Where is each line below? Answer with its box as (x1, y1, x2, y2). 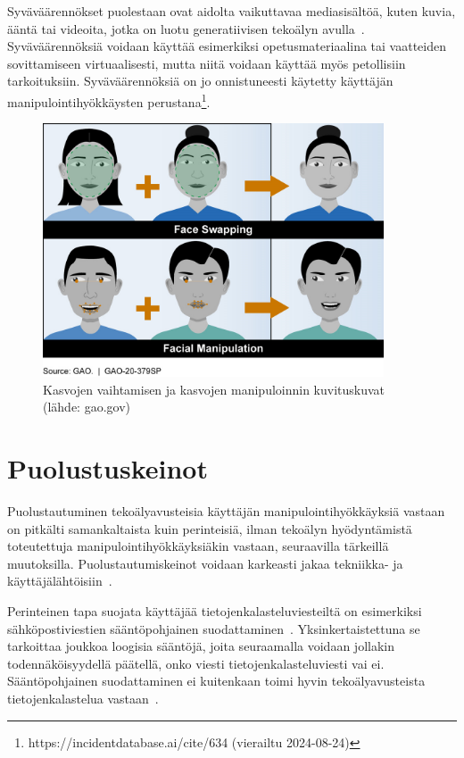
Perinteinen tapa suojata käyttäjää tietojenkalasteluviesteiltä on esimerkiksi (7, 602, 422, 621)
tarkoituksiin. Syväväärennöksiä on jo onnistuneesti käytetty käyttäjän (7, 71, 394, 90)
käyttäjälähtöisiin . (7, 571, 112, 590)
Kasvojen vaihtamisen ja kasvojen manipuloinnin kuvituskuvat (43, 379, 385, 398)
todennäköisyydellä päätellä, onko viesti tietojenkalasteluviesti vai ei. (7, 654, 385, 672)
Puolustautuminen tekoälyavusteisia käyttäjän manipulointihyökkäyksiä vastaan (7, 502, 445, 521)
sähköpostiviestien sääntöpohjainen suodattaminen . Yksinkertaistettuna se (7, 619, 420, 637)
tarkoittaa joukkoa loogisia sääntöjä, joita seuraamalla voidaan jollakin (7, 637, 394, 655)
